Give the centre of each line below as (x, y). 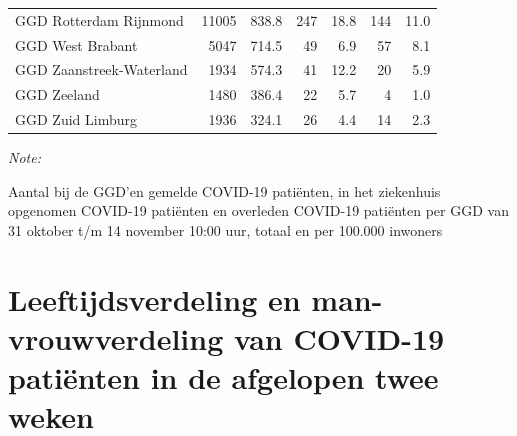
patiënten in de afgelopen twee (223, 377)
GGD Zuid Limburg (76, 119)
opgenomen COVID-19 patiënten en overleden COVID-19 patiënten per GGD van (258, 210)
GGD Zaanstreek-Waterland (101, 69)
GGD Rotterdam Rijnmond (99, 19)
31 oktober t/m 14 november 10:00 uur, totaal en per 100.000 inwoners (225, 230)
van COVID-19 (339, 337)
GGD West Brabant (76, 44)
